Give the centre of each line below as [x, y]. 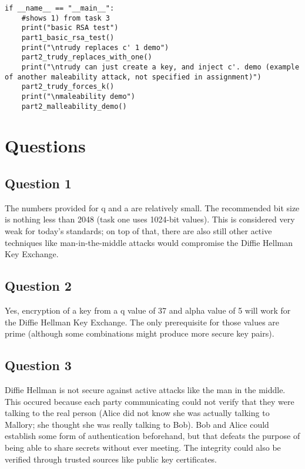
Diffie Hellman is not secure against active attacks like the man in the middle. [145, 389]
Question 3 [38, 365]
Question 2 [38, 286]
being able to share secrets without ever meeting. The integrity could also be [143, 447]
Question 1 [38, 183]
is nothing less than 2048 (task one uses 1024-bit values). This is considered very [150, 219]
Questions [45, 146]
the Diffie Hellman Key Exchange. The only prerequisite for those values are [142, 322]
